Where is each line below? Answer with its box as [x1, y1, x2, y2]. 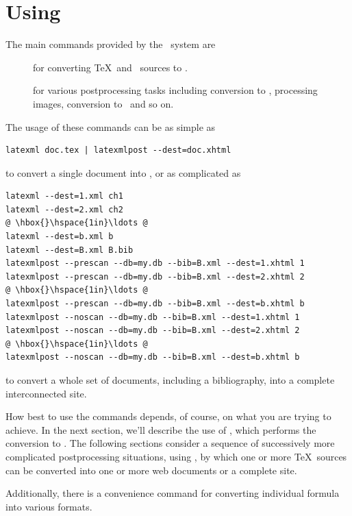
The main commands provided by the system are [5, 37, 216, 51]
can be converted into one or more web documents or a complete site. [5, 463, 297, 477]
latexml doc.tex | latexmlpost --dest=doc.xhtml [5, 145, 231, 156]
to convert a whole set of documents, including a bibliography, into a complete [5, 373, 335, 386]
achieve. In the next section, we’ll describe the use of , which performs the [5, 422, 316, 437]
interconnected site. [5, 386, 87, 400]
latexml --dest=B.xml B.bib [5, 245, 134, 255]
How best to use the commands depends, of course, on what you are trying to [5, 409, 331, 423]
